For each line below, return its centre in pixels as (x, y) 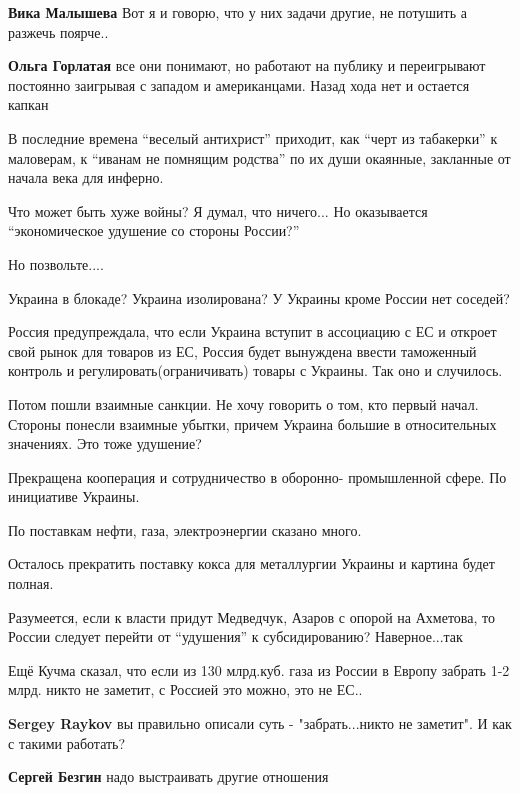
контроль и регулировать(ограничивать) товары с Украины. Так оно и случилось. (255, 370)
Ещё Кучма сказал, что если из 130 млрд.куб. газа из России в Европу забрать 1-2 (259, 669)
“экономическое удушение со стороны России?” (154, 230)
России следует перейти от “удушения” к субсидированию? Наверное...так (235, 636)
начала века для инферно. (86, 177)
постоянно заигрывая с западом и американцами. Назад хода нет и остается (239, 84)
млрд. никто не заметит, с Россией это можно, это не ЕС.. (185, 689)
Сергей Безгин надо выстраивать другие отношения (168, 776)
